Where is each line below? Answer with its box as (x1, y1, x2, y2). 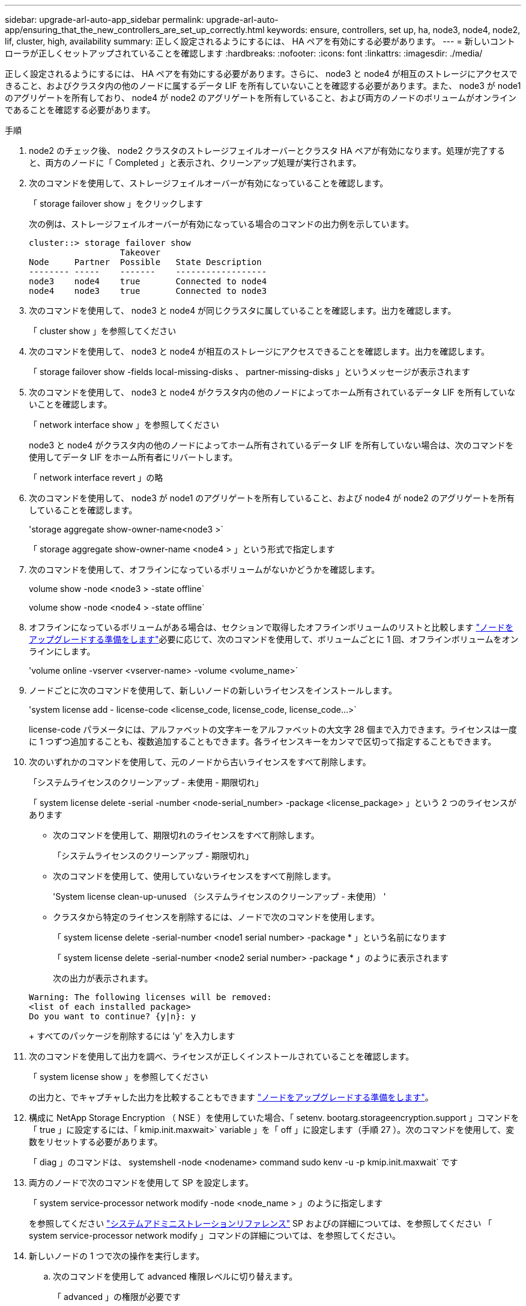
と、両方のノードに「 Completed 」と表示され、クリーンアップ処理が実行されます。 (29, 157, 361, 168)
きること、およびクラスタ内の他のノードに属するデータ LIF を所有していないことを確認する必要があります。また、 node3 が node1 (5, 81, 521, 91)
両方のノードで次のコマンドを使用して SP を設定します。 (29, 1177, 253, 1188)
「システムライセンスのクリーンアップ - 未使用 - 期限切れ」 (29, 777, 264, 787)
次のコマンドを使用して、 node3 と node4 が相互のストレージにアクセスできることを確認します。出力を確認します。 (29, 346, 490, 356)
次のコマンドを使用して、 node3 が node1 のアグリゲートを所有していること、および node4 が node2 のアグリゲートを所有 (29, 493, 515, 503)
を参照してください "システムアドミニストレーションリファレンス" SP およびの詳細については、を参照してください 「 (29, 1218, 492, 1228)
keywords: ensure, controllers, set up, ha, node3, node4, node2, (267, 25, 521, 35)
